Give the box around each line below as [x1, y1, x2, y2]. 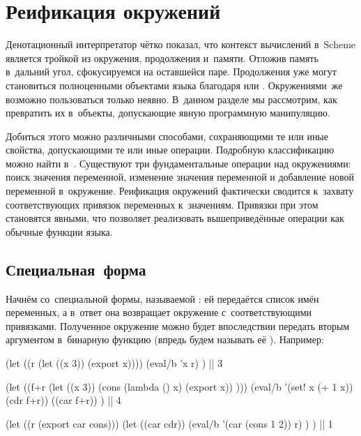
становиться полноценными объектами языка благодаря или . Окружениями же [6, 77, 343, 92]
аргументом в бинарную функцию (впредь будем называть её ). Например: [6, 332, 324, 347]
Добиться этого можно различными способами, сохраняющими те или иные [6, 128, 328, 143]
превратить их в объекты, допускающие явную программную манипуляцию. [6, 105, 330, 120]
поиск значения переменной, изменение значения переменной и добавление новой [6, 170, 354, 184]
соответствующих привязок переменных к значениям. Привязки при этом [6, 197, 318, 211]
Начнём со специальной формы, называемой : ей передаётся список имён [6, 291, 319, 306]
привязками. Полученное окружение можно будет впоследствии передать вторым [6, 318, 350, 333]
